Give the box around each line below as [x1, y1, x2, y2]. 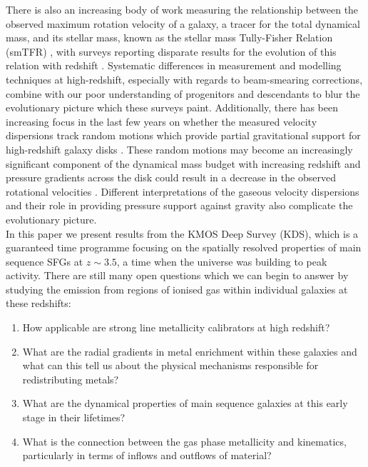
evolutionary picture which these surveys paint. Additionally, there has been [6, 100, 339, 115]
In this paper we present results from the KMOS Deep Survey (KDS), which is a [6, 226, 359, 241]
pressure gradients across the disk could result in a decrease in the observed [6, 170, 336, 185]
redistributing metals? [22, 371, 119, 386]
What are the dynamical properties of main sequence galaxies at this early [22, 396, 348, 411]
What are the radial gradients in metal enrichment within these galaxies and [22, 343, 357, 358]
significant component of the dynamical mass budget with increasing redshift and [6, 156, 361, 171]
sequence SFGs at [6, 253, 83, 268]
